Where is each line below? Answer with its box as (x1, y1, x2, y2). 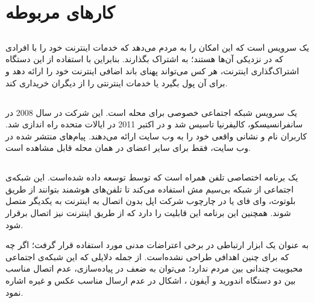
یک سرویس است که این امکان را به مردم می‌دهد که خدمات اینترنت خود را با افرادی (5, 40, 309, 53)
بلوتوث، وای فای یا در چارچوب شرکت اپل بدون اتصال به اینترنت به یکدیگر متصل (5, 194, 296, 207)
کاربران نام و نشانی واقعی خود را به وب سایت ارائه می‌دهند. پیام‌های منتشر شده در (5, 129, 307, 142)
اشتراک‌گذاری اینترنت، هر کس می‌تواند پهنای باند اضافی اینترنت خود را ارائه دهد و (5, 64, 300, 77)
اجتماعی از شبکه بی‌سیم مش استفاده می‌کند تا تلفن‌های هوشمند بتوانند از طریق (5, 182, 294, 195)
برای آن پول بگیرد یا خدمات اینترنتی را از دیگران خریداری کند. (5, 76, 228, 89)
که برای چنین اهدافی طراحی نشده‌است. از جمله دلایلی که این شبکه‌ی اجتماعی (5, 250, 289, 263)
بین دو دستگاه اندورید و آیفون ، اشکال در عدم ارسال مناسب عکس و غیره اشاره (5, 274, 296, 287)
